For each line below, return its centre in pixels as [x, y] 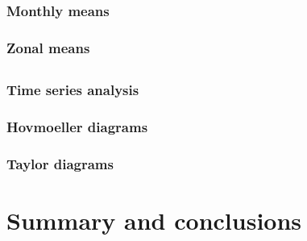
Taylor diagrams [60, 163]
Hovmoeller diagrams [77, 126]
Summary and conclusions [154, 220]
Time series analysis [73, 90]
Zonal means [48, 47]
